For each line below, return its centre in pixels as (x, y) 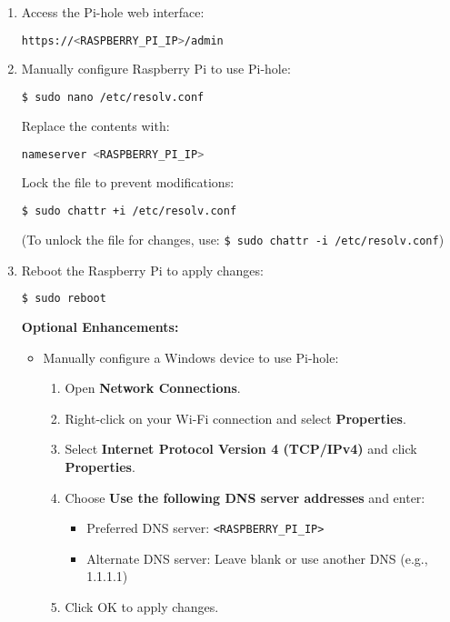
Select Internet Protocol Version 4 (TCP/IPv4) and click (241, 449)
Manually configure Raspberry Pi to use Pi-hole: (156, 69)
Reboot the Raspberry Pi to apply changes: (142, 270)
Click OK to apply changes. (142, 607)
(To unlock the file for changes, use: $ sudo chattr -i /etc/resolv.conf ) (233, 239)
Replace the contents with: (95, 125)
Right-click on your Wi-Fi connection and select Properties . (235, 418)
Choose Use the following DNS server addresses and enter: (245, 497)
